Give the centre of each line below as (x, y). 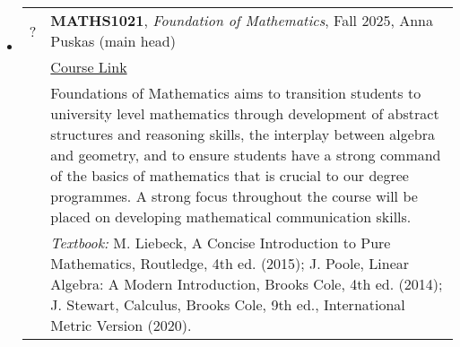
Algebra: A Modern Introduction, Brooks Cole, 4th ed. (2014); (247, 284)
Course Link (89, 67)
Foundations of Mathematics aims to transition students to (236, 93)
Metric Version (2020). (121, 325)
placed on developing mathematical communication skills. (231, 217)
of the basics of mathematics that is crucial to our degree (230, 175)
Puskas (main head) (113, 41)
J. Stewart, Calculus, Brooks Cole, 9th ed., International (228, 304)
